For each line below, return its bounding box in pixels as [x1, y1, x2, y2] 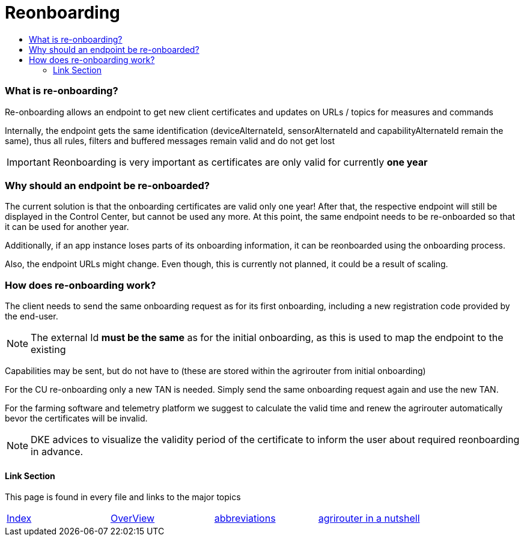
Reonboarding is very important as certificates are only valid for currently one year [52, 156, 428, 168]
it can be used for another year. [5, 222, 129, 232]
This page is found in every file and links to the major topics [5, 492, 241, 503]
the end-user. [5, 311, 58, 321]
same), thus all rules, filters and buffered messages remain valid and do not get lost [5, 135, 335, 146]
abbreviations [214, 512, 276, 525]
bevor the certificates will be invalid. [5, 413, 148, 423]
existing [31, 343, 66, 355]
